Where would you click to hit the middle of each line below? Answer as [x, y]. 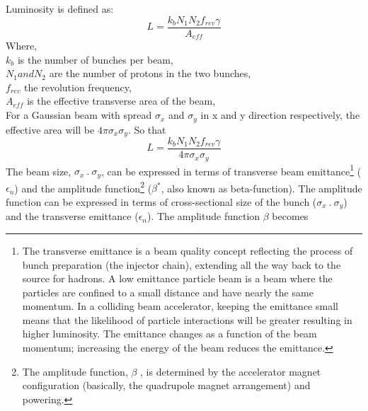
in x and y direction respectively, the [280, 115]
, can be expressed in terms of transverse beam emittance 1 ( [231, 170]
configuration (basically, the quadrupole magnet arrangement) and [166, 385]
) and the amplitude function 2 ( [83, 187]
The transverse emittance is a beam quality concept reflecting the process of [188, 250]
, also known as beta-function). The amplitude [261, 188]
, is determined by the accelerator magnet [231, 371]
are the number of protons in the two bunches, [150, 73]
